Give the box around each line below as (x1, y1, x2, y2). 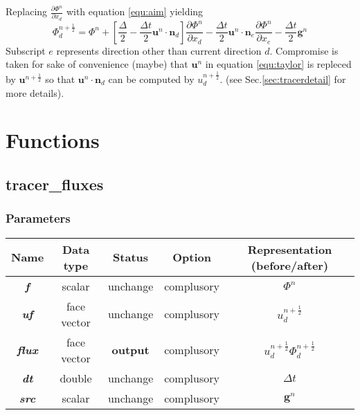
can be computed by (108, 71, 195, 86)
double (60, 369, 92, 386)
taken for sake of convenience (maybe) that (6, 57, 188, 71)
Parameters (6, 210, 71, 227)
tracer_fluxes (6, 173, 104, 194)
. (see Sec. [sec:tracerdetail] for (219, 71, 346, 86)
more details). (6, 85, 64, 100)
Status (113, 249, 149, 266)
